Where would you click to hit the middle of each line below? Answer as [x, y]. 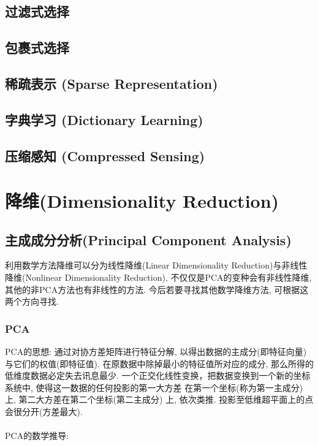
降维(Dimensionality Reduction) [142, 201]
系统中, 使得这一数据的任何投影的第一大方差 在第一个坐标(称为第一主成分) [154, 387]
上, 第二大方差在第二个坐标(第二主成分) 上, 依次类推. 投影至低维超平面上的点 [159, 399]
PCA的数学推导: [37, 435]
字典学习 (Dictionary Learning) [104, 119]
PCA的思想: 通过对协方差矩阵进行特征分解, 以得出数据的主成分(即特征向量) [156, 352]
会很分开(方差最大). [44, 412]
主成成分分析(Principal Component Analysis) [148, 239]
